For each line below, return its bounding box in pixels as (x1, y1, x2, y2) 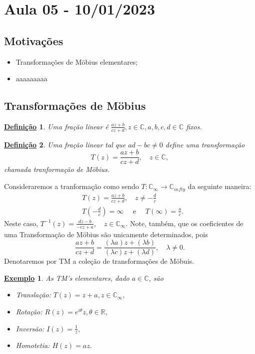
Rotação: (15, 306, 42, 316)
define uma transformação (165, 139, 245, 149)
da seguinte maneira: (187, 181, 251, 192)
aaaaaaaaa (15, 73, 47, 84)
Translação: (15, 289, 51, 300)
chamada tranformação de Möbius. (4, 164, 110, 174)
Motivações (4, 33, 63, 48)
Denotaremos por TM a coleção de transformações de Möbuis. (4, 256, 194, 266)
